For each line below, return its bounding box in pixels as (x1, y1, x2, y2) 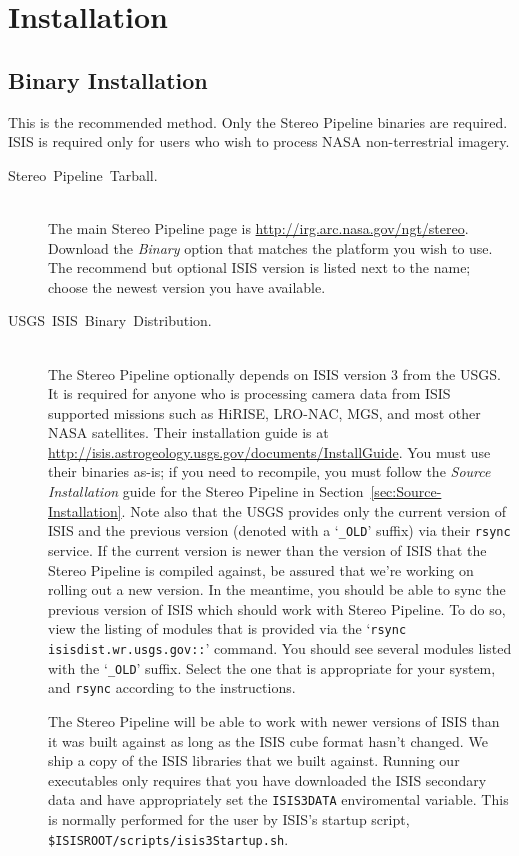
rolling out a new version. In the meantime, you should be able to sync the (48, 579, 506, 600)
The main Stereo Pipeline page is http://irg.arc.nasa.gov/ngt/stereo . (48, 217, 469, 238)
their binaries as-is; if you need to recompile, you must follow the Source (48, 461, 491, 482)
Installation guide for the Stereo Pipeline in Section (48, 481, 364, 502)
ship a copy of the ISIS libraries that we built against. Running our (48, 750, 460, 771)
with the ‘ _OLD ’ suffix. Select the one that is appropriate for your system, (48, 657, 496, 678)
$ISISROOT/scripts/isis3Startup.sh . (48, 828, 289, 849)
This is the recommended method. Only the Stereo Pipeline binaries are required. (8, 111, 508, 132)
